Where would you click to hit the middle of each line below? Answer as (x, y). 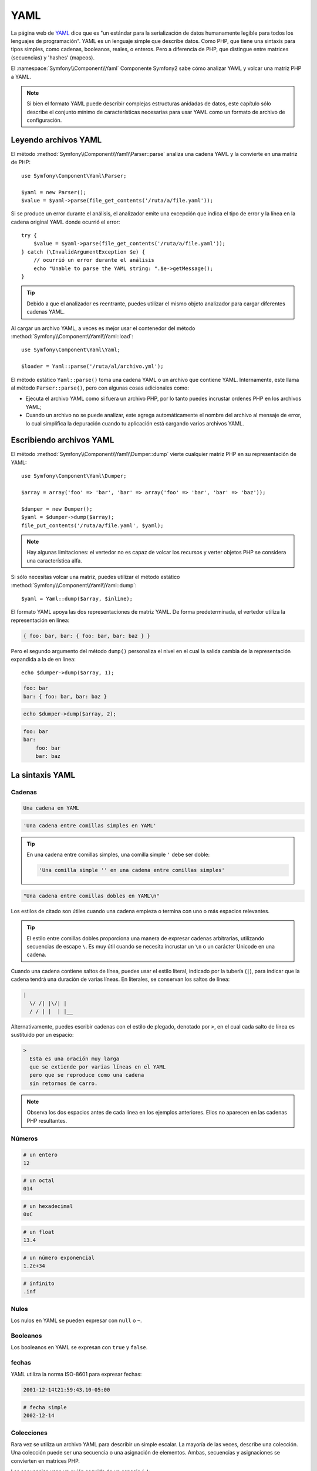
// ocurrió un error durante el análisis (94, 260)
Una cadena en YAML (51, 808)
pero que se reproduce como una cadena (87, 1075)
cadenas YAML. (45, 312)
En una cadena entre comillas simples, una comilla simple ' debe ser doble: (118, 855)
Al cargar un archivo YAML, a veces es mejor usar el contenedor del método (103, 328)
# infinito (39, 1283)
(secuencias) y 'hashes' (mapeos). (53, 57)
